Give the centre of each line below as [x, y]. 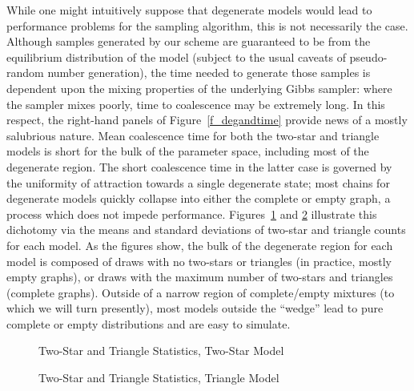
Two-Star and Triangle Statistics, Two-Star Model [161, 351]
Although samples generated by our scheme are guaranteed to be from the [189, 41]
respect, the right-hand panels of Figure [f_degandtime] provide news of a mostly [207, 120]
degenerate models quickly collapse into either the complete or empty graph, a [199, 198]
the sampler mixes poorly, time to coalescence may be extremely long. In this [196, 104]
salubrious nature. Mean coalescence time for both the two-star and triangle [193, 135]
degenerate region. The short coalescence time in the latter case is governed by [199, 166]
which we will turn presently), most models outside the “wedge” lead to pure [195, 308]
